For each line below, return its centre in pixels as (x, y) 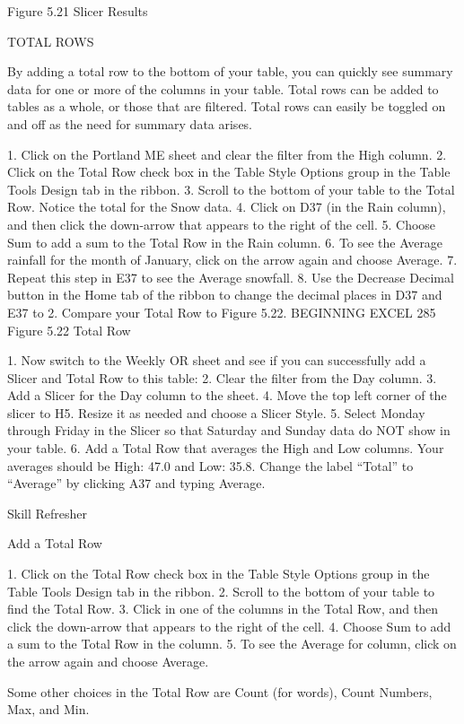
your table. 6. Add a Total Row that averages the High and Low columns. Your (226, 448)
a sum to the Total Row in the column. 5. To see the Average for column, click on (232, 644)
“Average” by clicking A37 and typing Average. (136, 483)
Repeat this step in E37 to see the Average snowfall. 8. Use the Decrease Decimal (231, 277)
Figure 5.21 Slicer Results (78, 11)
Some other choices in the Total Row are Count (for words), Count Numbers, (220, 691)
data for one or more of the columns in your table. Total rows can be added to (223, 88)
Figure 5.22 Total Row (69, 330)
